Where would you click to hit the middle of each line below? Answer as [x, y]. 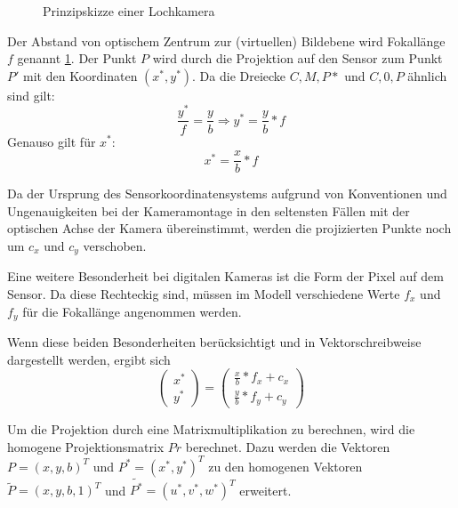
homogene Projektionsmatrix [86, 446]
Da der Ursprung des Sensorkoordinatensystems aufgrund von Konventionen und [227, 194]
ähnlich [427, 75]
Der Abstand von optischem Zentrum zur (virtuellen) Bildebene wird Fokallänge [226, 40]
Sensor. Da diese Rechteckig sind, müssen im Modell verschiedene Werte [204, 294]
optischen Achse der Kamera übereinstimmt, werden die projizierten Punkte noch [229, 228]
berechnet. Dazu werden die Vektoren [288, 446]
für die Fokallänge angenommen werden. [132, 311]
